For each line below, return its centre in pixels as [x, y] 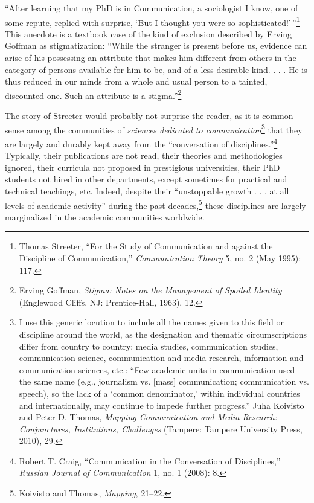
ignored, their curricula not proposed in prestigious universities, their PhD [143, 167]
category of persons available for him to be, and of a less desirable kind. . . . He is [156, 69]
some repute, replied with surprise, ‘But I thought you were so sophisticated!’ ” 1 [152, 21]
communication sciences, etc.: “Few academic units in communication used [157, 369]
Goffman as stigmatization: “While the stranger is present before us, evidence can [156, 46]
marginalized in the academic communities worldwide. [105, 216]
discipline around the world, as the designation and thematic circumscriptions [163, 334]
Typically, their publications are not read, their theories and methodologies [144, 155]
